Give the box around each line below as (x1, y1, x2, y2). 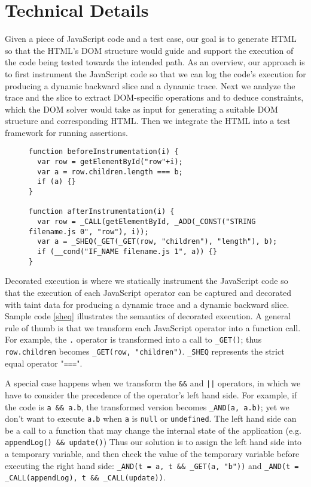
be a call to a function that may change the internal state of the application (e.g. (5, 424, 301, 436)
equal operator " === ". (5, 356, 83, 369)
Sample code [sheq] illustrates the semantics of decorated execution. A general (5, 310, 291, 322)
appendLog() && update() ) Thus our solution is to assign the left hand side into (5, 435, 302, 448)
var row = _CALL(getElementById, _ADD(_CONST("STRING (37, 217, 256, 226)
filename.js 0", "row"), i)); (29, 227, 149, 236)
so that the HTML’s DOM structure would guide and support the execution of (5, 44, 294, 56)
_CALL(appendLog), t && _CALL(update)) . (5, 471, 166, 483)
